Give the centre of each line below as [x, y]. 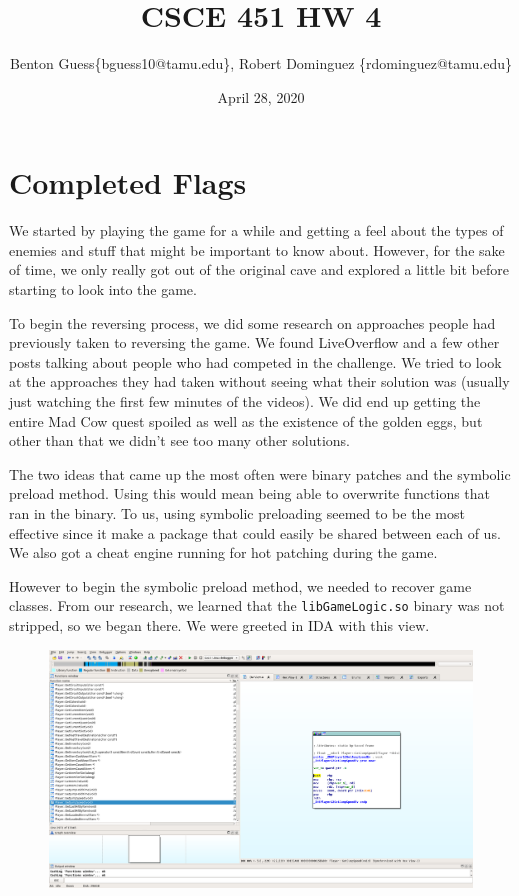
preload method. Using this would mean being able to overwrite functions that [250, 493]
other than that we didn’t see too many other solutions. [179, 440]
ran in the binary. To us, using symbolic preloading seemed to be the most [237, 512]
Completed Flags [128, 182]
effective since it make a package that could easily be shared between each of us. [255, 532]
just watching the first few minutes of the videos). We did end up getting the [245, 401]
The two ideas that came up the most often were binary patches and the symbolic [260, 473]
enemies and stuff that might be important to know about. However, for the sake [257, 249]
